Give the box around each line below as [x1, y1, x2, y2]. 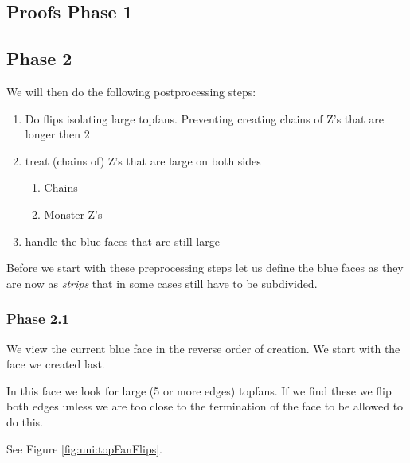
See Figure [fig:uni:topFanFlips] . [6, 440, 163, 457]
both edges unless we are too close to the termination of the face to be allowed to [6, 398, 404, 414]
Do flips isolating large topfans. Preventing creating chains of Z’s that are [25, 110, 384, 126]
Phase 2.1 [6, 309, 69, 329]
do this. [6, 413, 43, 430]
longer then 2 [25, 126, 90, 142]
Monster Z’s [44, 205, 103, 222]
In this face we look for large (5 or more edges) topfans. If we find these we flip [6, 382, 392, 399]
